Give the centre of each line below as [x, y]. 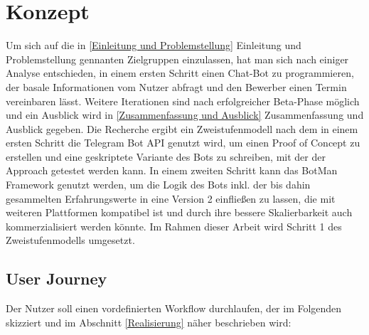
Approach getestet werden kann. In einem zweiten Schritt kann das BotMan [172, 170]
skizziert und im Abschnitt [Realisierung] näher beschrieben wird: [149, 322]
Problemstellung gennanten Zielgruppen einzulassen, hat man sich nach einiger [177, 59]
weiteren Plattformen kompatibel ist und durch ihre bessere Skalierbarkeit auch [179, 212]
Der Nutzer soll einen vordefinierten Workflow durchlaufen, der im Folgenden [174, 308]
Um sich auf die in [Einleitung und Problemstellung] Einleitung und [154, 45]
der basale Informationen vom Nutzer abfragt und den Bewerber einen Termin [176, 86]
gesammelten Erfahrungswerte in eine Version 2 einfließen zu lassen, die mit [171, 198]
